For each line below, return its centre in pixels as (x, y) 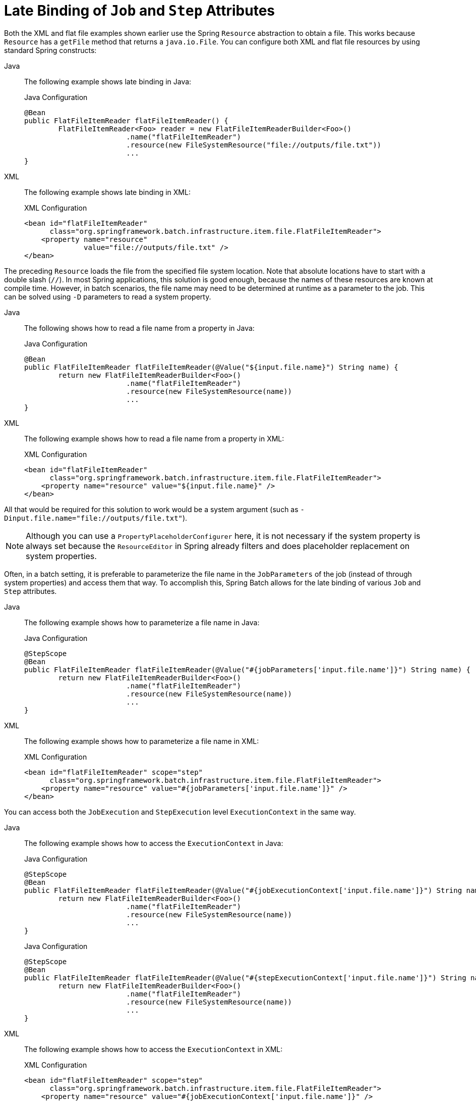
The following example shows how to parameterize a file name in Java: (142, 622)
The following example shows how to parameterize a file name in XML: (142, 741)
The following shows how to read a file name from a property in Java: (139, 328)
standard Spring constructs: (50, 50)
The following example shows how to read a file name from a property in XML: (154, 438)
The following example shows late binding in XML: (107, 192)
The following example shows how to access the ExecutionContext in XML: (154, 1049)
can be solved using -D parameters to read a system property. (108, 296)
